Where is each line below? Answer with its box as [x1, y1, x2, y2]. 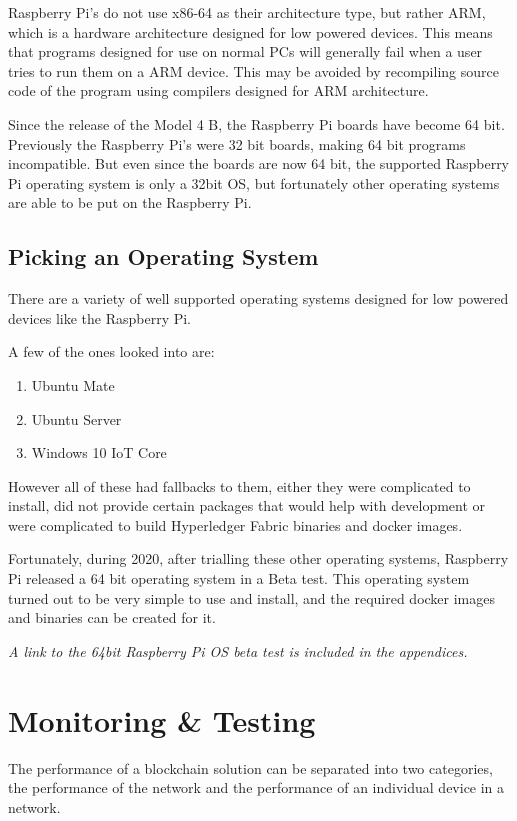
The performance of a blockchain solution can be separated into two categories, [8, 757, 493, 778]
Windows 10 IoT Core [31, 442, 167, 463]
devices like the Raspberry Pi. [8, 307, 192, 328]
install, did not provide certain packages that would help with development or [8, 495, 486, 516]
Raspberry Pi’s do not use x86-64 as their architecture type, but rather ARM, [8, 2, 486, 22]
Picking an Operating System [8, 241, 319, 272]
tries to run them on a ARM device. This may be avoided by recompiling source [8, 60, 499, 81]
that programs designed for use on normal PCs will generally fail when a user [8, 41, 483, 62]
